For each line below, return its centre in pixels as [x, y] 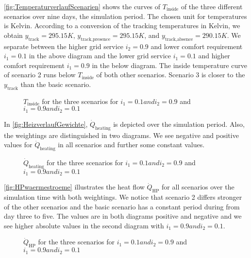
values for [18, 145]
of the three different [212, 6]
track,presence [95, 39]
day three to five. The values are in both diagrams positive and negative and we [123, 216]
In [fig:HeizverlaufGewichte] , [46, 124]
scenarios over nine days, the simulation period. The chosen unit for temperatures [125, 16]
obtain [13, 35]
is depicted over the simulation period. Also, [179, 124]
